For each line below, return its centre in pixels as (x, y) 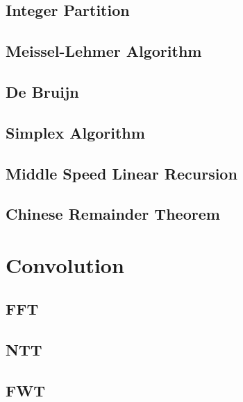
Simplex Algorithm (75, 132)
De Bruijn (42, 91)
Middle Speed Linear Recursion (121, 173)
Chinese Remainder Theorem (113, 214)
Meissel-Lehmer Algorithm (104, 51)
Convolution (65, 264)
